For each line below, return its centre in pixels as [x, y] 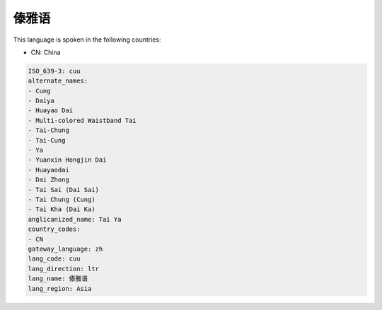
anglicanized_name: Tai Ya [75, 219]
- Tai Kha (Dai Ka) [62, 209]
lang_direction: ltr [63, 269]
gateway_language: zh [65, 249]
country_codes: [54, 229]
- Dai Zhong [49, 180]
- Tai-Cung [47, 140]
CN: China [46, 52]
